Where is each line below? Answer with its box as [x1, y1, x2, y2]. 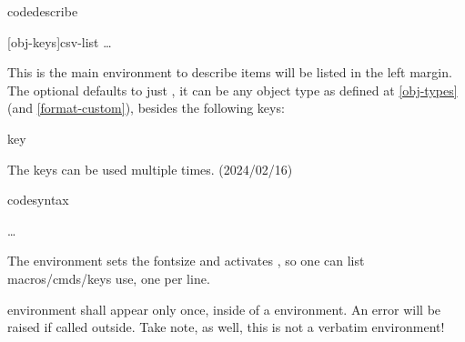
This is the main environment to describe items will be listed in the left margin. [7, 63, 452, 82]
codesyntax [7, 190, 69, 209]
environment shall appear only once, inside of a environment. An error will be [7, 299, 441, 318]
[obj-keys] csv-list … [7, 32, 112, 51]
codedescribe [7, 2, 78, 20]
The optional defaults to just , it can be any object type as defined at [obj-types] [7, 80, 458, 99]
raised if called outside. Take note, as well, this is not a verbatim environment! [7, 317, 445, 337]
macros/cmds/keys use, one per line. [7, 268, 210, 287]
